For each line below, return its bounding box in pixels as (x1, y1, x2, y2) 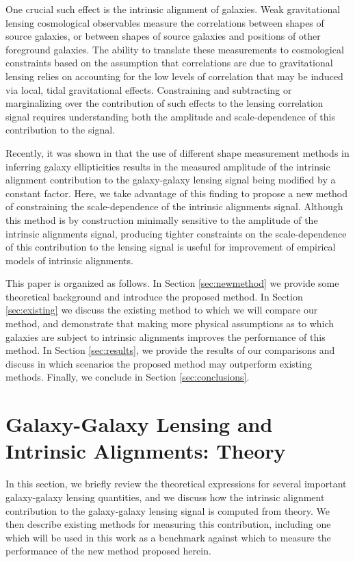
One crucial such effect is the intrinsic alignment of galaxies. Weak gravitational (5, 2, 341, 16)
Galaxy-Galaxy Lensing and (5, 410, 273, 438)
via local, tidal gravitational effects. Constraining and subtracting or (5, 82, 292, 97)
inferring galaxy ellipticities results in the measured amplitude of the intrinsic (5, 159, 330, 173)
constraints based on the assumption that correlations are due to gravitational (5, 55, 333, 70)
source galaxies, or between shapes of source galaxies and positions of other (5, 29, 321, 43)
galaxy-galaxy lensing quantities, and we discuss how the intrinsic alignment (5, 489, 325, 504)
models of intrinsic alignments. (5, 253, 133, 267)
